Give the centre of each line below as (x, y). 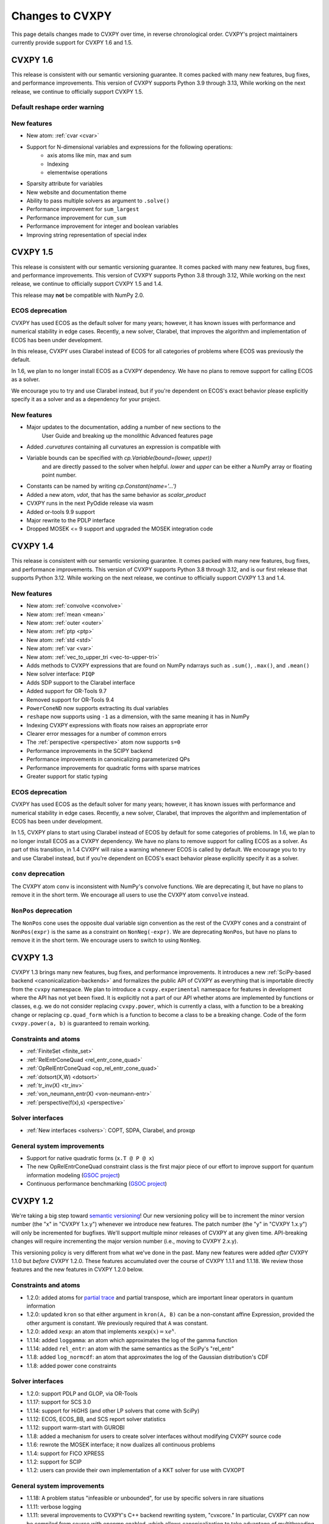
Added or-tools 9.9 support (61, 511)
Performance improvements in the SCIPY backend (90, 750)
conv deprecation (38, 874)
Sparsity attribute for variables (65, 183)
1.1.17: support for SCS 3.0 (59, 1402)
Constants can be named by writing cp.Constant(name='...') (101, 486)
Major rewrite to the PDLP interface (71, 521)
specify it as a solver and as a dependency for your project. (86, 399)
